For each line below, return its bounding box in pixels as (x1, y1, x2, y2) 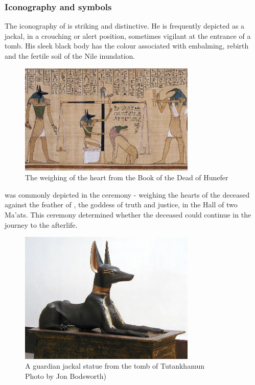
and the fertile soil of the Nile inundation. (5, 51, 135, 61)
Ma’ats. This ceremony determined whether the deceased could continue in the (5, 209, 251, 220)
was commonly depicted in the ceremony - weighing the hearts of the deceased (5, 189, 250, 200)
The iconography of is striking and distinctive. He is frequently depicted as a (5, 20, 245, 31)
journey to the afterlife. (5, 219, 78, 230)
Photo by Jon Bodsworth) (25, 370, 106, 381)
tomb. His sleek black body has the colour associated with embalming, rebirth (5, 40, 249, 51)
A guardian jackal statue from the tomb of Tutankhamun (25, 360, 204, 371)
